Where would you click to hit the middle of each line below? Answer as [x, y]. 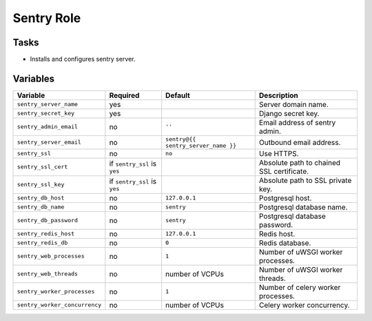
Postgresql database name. [303, 207]
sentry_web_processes [51, 256]
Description [279, 95]
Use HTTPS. [279, 153]
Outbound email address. [300, 142]
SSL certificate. [284, 171]
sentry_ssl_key [41, 185]
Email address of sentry [297, 122]
